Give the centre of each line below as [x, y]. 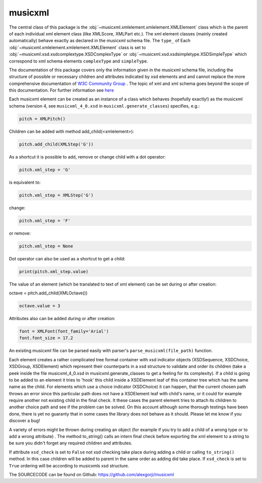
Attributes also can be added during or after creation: [62, 318]
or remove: [20, 233]
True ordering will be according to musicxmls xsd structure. [69, 466]
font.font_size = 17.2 [46, 338]
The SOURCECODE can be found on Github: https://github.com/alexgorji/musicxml [91, 474]
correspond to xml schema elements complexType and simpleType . [78, 61]
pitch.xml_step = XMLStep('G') [57, 195]
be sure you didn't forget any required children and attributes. [71, 443]
